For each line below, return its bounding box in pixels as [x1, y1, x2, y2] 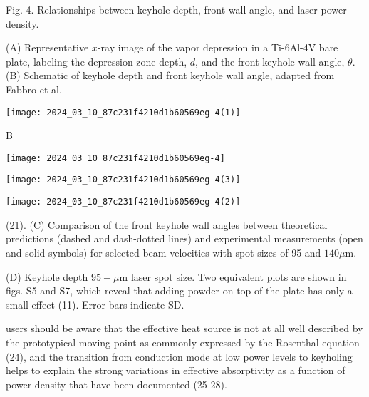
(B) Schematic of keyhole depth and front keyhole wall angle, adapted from [6, 68, 335, 83]
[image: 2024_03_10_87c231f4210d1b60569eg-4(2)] [6, 197, 241, 207]
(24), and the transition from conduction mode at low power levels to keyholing [6, 349, 353, 364]
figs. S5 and [6, 283, 56, 298]
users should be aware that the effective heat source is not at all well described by [6, 321, 363, 336]
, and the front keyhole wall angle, [195, 53, 345, 68]
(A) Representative [6, 40, 89, 55]
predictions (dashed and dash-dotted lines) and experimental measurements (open [6, 231, 363, 246]
